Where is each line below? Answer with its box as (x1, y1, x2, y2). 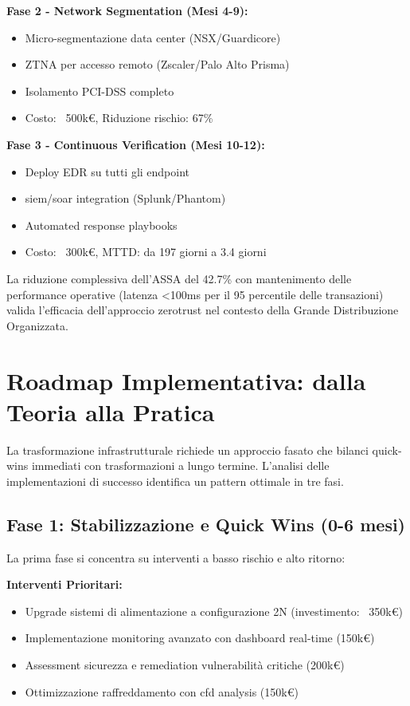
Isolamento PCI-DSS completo (25, 82, 174, 99)
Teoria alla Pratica (6, 395, 215, 428)
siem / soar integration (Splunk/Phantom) (25, 190, 226, 207)
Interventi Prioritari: (6, 576, 123, 593)
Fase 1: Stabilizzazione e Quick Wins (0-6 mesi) (6, 511, 405, 536)
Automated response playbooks (25, 216, 178, 233)
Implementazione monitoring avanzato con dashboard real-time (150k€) (25, 629, 375, 646)
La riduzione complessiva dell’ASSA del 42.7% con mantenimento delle (6, 270, 352, 286)
